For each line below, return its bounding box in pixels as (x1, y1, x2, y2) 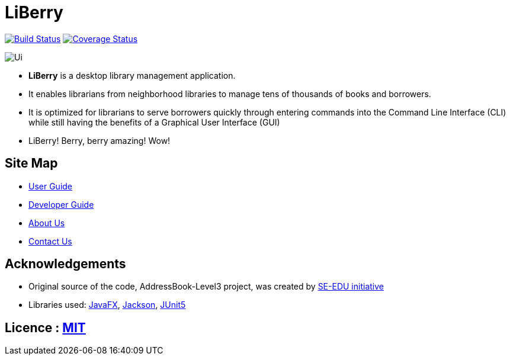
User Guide (28, 181, 73, 191)
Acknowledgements (5, 256, 126, 272)
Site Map (5, 156, 58, 171)
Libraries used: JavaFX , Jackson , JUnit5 (28, 300, 186, 310)
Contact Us (28, 236, 72, 246)
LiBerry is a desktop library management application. (28, 70, 236, 81)
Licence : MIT (5, 320, 86, 335)
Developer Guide (28, 199, 94, 210)
